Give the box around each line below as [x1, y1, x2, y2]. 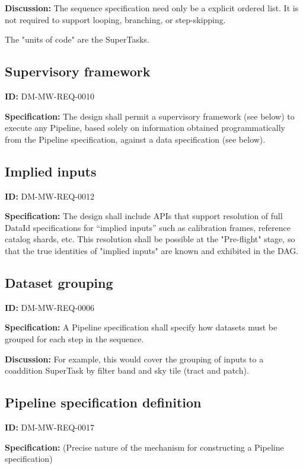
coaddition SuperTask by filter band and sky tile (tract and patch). [5, 364, 249, 377]
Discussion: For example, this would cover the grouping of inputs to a [5, 352, 264, 365]
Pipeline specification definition [5, 393, 202, 412]
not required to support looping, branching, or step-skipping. [5, 13, 226, 25]
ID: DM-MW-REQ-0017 [5, 420, 95, 433]
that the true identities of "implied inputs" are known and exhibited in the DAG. [5, 244, 299, 256]
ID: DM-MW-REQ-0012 [5, 189, 95, 202]
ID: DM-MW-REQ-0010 [5, 89, 95, 102]
